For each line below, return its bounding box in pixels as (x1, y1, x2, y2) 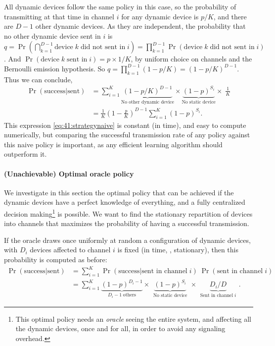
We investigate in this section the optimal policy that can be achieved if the (4, 187, 234, 197)
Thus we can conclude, (4, 74, 73, 84)
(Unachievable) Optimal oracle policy (4, 168, 134, 178)
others (123, 292, 136, 298)
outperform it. (4, 149, 47, 159)
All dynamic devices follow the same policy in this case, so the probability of (4, 1, 236, 11)
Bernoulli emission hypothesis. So (4, 63, 105, 73)
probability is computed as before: (4, 254, 107, 265)
